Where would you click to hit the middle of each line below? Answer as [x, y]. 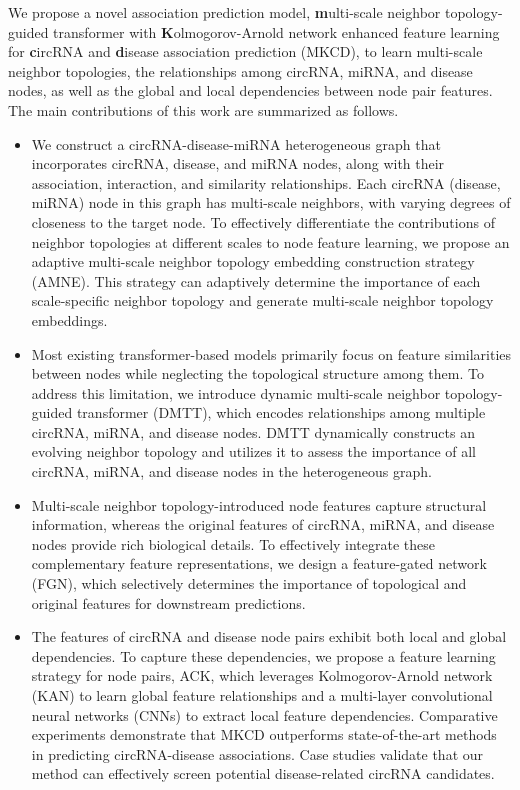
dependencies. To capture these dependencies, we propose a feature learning [263, 655]
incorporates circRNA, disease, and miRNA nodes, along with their [238, 163]
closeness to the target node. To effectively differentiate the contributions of [263, 221]
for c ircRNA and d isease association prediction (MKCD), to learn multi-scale [245, 51]
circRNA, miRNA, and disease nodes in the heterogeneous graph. [231, 471]
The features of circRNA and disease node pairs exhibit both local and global [269, 636]
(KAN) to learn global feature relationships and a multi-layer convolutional [262, 695]
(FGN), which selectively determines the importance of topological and [249, 583]
